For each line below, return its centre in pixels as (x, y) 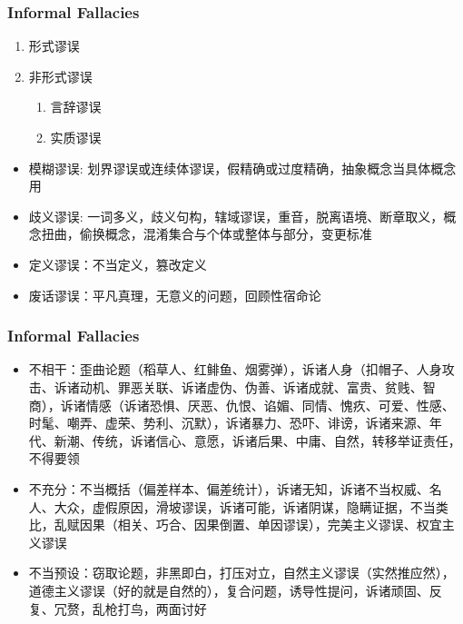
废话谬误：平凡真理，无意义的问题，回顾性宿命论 (175, 295)
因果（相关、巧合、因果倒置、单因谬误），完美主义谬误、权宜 (261, 525)
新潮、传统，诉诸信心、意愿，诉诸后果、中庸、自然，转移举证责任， (257, 440)
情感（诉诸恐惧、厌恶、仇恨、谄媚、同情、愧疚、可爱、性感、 (270, 405)
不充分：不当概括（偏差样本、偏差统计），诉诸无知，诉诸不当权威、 (229, 488)
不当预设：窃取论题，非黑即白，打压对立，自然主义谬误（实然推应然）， (241, 573)
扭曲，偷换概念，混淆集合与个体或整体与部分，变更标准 (207, 234)
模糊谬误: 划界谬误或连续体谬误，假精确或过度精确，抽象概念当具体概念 (242, 168)
